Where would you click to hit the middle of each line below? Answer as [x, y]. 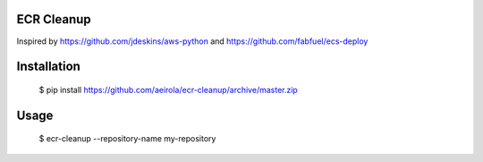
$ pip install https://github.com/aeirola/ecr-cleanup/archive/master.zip [169, 90]
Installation [48, 67]
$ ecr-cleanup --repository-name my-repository [127, 139]
